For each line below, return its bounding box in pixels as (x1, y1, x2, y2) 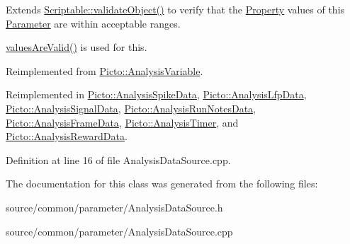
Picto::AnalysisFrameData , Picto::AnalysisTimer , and (6, 115, 239, 129)
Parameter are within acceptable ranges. (6, 16, 181, 30)
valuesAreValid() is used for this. (6, 40, 147, 54)
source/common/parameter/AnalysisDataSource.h (6, 199, 223, 214)
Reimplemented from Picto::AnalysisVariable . (6, 63, 203, 78)
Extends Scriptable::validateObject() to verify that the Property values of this (6, 2, 345, 16)
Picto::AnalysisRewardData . (6, 129, 128, 144)
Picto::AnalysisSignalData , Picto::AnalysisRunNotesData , (6, 100, 256, 115)
